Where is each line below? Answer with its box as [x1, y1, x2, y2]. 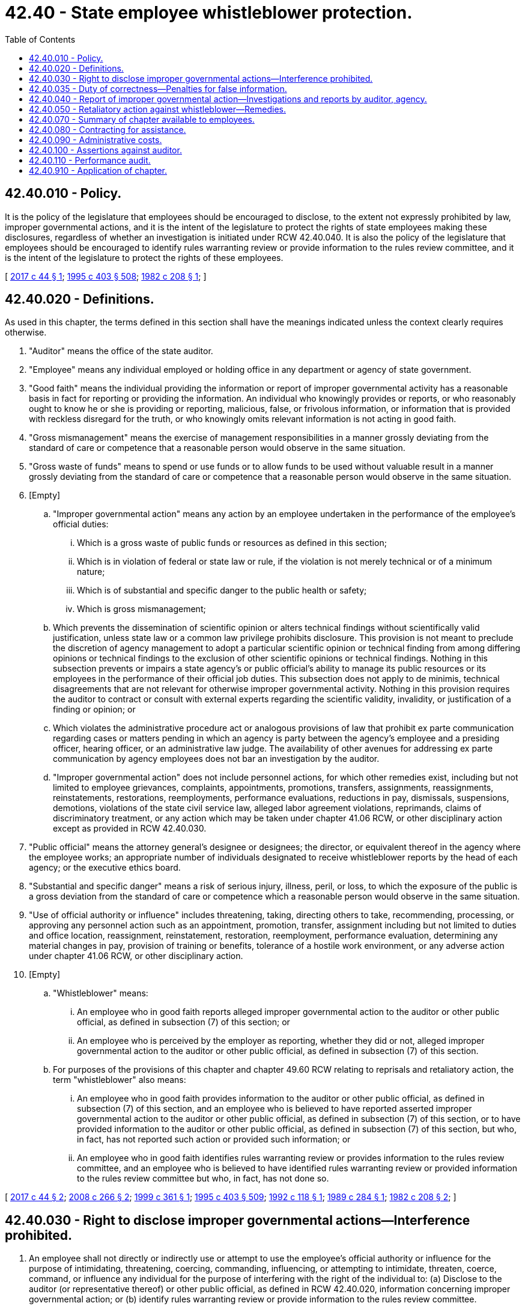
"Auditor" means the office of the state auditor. [29, 346, 213, 357]
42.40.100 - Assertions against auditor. [29, 144, 182, 155]
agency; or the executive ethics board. [29, 862, 181, 873]
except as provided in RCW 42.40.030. [53, 823, 207, 834]
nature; [77, 566, 105, 577]
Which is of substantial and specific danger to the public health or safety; [77, 585, 367, 596]
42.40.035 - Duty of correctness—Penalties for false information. [29, 83, 287, 94]
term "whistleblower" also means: [53, 1074, 186, 1085]
